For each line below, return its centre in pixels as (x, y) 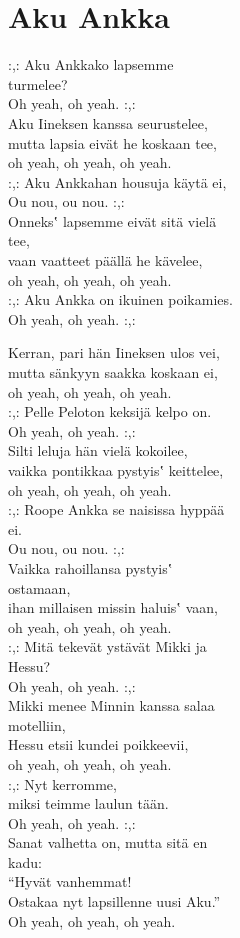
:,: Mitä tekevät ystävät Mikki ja (107, 646)
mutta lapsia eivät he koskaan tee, (112, 142)
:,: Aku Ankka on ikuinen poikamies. (120, 299)
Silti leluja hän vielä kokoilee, (98, 450)
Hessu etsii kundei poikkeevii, (98, 744)
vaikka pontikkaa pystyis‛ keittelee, (116, 470)
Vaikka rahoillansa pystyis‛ (90, 567)
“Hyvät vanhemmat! (70, 881)
